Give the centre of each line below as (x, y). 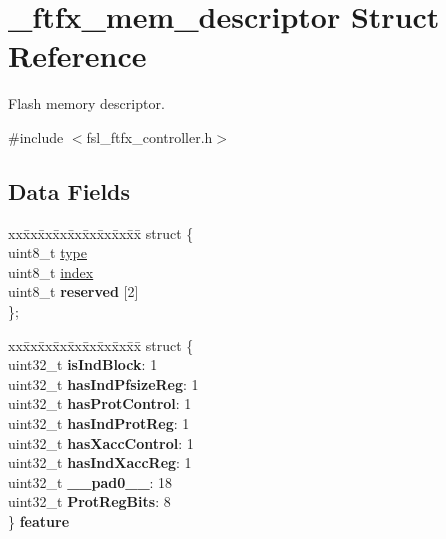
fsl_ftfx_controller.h (149, 136)
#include (36, 136)
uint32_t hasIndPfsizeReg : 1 (103, 383)
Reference (77, 55)
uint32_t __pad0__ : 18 (90, 481)
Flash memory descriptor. (86, 103)
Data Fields (69, 190)
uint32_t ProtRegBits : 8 (89, 501)
